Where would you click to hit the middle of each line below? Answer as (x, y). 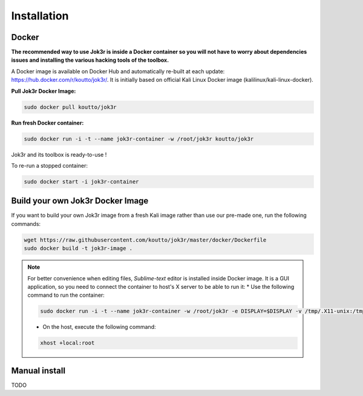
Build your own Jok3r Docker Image (80, 201)
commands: (26, 223)
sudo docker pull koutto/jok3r (70, 107)
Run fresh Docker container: (47, 123)
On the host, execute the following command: (99, 327)
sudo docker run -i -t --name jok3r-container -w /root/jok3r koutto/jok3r (139, 139)
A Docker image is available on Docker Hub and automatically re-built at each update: (118, 71)
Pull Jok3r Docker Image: (44, 91)
